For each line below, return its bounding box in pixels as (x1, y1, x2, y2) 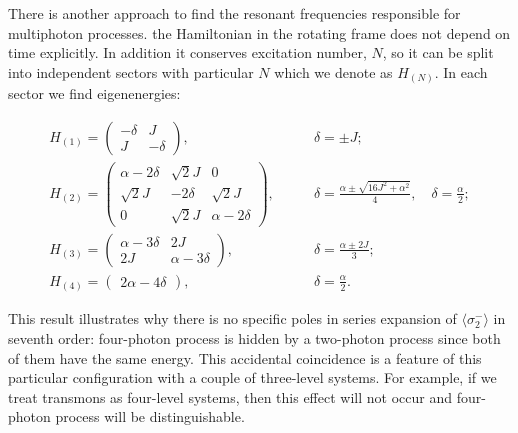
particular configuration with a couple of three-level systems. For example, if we (8, 367, 497, 388)
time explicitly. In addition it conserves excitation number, (8, 42, 367, 63)
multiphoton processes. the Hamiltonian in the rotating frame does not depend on (8, 22, 511, 43)
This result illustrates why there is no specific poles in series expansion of (8, 308, 457, 329)
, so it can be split (382, 42, 494, 63)
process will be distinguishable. (55, 406, 245, 427)
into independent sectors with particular (8, 61, 254, 82)
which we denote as (274, 61, 393, 82)
